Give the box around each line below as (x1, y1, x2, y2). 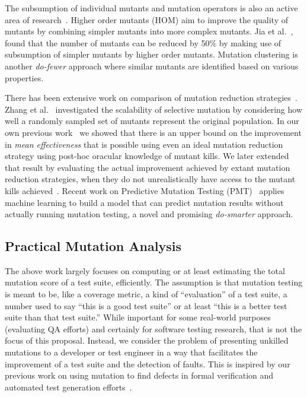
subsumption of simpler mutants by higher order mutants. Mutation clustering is (5, 48, 298, 61)
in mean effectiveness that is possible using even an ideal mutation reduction (5, 138, 283, 150)
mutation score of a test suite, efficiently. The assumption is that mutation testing (5, 276, 303, 288)
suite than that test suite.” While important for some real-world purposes (5, 311, 271, 323)
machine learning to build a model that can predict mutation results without (5, 196, 284, 208)
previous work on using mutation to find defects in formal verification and (5, 369, 274, 382)
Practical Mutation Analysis (5, 237, 181, 255)
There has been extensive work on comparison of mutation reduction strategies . (5, 91, 298, 104)
